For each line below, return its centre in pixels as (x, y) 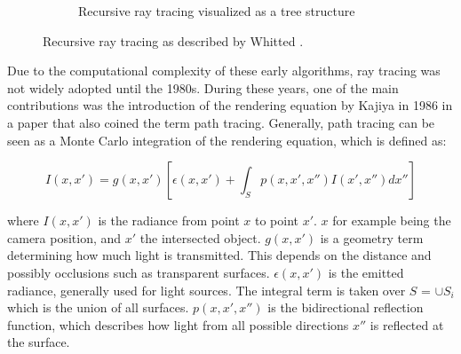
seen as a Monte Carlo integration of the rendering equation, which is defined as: (227, 140)
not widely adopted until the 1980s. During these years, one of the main (203, 87)
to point (276, 220)
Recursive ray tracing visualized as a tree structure (217, 11)
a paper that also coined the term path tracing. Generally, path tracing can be (221, 122)
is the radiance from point (169, 220)
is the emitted (366, 272)
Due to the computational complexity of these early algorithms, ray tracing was (224, 71)
